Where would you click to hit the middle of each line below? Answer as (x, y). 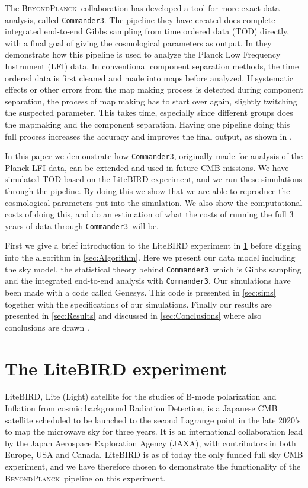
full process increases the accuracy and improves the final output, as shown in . (148, 136)
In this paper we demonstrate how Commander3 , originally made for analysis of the (154, 156)
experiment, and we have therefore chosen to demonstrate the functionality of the (153, 466)
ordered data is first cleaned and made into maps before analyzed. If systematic (149, 77)
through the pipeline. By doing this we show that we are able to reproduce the (147, 191)
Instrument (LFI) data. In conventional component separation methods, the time (152, 66)
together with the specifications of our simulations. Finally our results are (138, 304)
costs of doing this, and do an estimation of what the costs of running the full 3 (149, 214)
